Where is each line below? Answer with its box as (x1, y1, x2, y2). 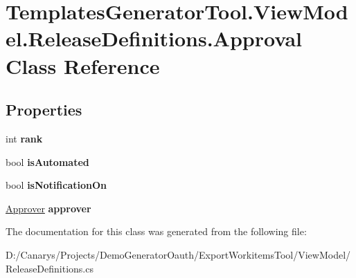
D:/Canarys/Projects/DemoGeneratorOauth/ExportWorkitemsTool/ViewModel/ (6, 247, 351, 261)
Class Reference (6, 51, 160, 80)
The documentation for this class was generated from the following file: (6, 224, 307, 239)
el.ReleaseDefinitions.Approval (6, 24, 302, 53)
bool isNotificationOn (6, 178, 107, 192)
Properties (6, 99, 82, 120)
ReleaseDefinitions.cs (6, 261, 94, 275)
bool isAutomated (6, 154, 89, 169)
